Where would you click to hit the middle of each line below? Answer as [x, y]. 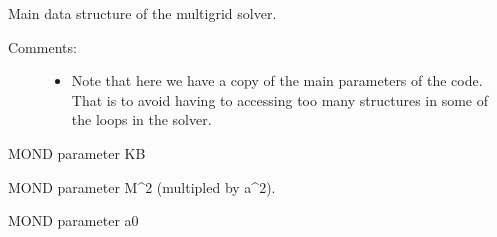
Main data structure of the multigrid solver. [142, 13]
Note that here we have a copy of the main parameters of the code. [277, 80]
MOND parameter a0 [73, 220]
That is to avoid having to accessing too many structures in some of [280, 99]
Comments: [42, 46]
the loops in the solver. [141, 119]
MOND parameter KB [77, 152]
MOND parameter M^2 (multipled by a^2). [142, 186]
